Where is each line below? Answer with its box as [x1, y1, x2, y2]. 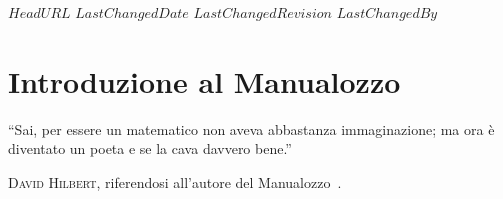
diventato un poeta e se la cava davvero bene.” [8, 138, 292, 159]
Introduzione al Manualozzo [8, 60, 401, 101]
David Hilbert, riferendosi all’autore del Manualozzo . [8, 171, 342, 192]
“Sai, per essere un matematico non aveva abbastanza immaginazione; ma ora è [8, 118, 495, 139]
